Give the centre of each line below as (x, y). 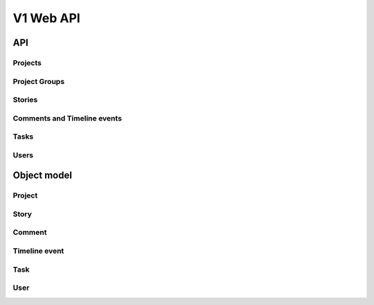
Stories (25, 100)
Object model (43, 176)
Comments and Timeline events (68, 118)
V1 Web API (47, 18)
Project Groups (39, 81)
